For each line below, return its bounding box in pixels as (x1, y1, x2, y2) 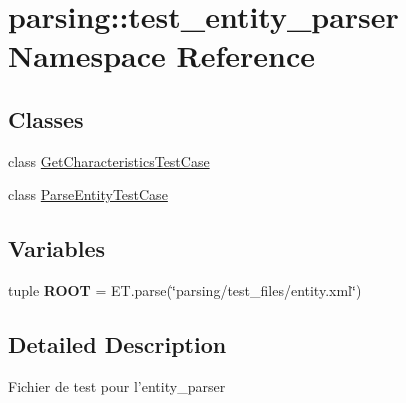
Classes (8, 103, 84, 134)
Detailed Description (8, 329, 227, 360)
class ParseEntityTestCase (8, 184, 168, 205)
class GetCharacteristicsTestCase (8, 150, 210, 171)
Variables (8, 233, 106, 264)
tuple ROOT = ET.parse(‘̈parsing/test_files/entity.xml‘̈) (8, 280, 362, 301)
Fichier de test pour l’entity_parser (8, 375, 226, 396)
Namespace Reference (8, 35, 315, 76)
